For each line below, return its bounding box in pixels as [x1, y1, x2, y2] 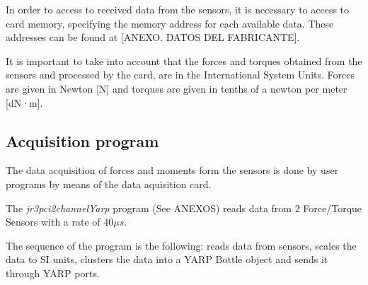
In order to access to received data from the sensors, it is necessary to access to [6, 2, 350, 16]
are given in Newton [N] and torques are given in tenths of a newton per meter [6, 81, 347, 95]
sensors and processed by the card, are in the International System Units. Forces [6, 67, 355, 82]
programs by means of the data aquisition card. [6, 176, 212, 191]
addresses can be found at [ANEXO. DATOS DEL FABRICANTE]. [6, 30, 300, 45]
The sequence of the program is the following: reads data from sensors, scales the [6, 238, 357, 252]
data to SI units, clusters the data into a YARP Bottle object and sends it [6, 252, 328, 267]
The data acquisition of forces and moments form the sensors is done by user [6, 163, 339, 178]
